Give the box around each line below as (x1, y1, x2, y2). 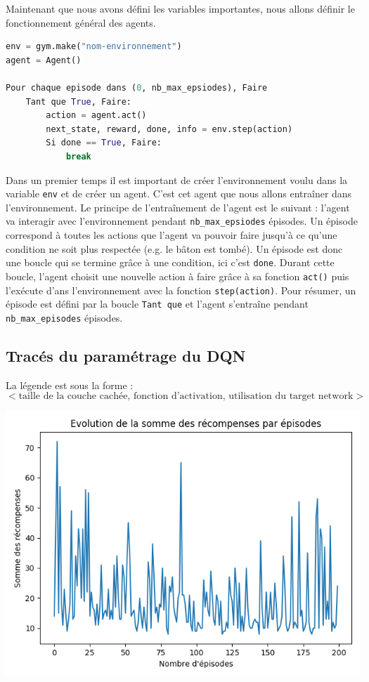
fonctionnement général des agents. (6, 15, 156, 29)
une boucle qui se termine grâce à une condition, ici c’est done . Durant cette (6, 255, 335, 270)
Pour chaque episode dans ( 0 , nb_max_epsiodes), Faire (6, 82, 268, 93)
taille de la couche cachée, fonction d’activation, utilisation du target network (18, 391, 354, 402)
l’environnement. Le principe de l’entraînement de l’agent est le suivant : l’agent (6, 199, 350, 214)
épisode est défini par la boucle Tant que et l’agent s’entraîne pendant (6, 296, 309, 311)
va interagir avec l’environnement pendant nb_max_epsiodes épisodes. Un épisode (6, 214, 358, 228)
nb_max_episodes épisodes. (6, 310, 123, 324)
